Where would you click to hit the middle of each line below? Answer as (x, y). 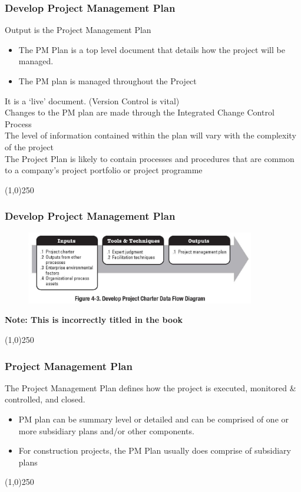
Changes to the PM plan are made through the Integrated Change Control (140, 112)
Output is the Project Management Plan (78, 30)
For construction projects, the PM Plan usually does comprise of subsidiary (155, 450)
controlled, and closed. (45, 399)
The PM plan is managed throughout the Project (107, 81)
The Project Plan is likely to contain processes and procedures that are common (150, 158)
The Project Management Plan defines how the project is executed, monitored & (150, 387)
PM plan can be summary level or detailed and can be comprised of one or (154, 419)
